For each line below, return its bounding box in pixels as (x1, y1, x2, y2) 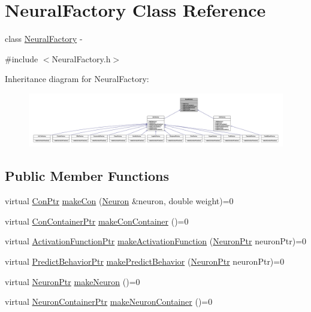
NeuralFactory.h (52, 52, 111, 65)
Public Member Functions (5, 166, 169, 185)
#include (5, 52, 38, 65)
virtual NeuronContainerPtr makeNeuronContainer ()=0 (5, 295, 213, 308)
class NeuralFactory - (5, 32, 83, 45)
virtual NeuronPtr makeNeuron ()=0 (5, 275, 140, 287)
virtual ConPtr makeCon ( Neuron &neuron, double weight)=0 (5, 195, 234, 207)
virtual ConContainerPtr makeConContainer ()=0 (5, 214, 189, 227)
